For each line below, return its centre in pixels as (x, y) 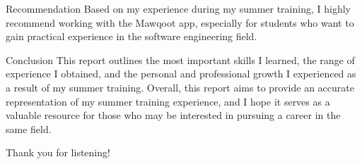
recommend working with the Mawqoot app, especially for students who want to (180, 22)
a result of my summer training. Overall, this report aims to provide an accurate (180, 87)
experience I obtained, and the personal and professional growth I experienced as (181, 74)
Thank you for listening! (58, 152)
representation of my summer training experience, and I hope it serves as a (168, 101)
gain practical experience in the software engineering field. (132, 36)
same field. (29, 128)
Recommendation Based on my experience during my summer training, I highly (178, 8)
